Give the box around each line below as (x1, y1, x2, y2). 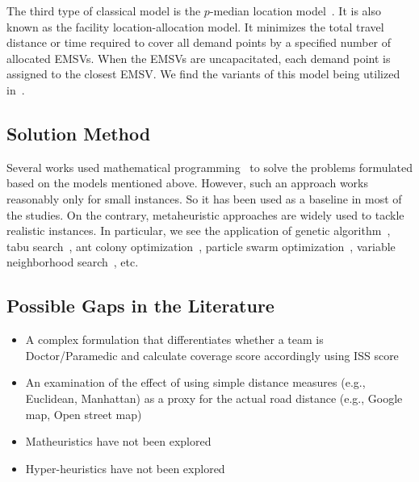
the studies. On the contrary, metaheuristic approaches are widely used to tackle (6, 206, 404, 223)
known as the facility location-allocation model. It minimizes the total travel (6, 18, 384, 35)
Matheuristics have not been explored (25, 433, 212, 450)
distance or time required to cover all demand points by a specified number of (6, 34, 392, 51)
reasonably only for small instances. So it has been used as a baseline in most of (6, 190, 402, 207)
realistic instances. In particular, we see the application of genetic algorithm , (6, 222, 391, 239)
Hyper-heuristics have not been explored (25, 459, 225, 476)
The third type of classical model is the (6, 2, 201, 19)
